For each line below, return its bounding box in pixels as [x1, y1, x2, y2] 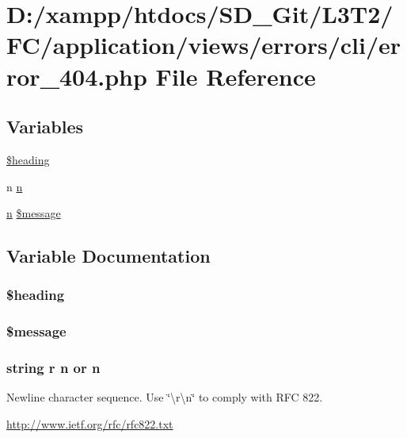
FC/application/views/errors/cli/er [6, 29, 401, 61]
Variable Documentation [6, 244, 211, 268]
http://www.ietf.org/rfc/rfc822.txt [6, 416, 173, 432]
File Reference [155, 60, 316, 92]
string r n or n [6, 358, 101, 378]
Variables [6, 114, 84, 139]
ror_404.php [6, 60, 147, 92]
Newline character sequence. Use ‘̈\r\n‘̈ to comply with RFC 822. [6, 389, 323, 405]
